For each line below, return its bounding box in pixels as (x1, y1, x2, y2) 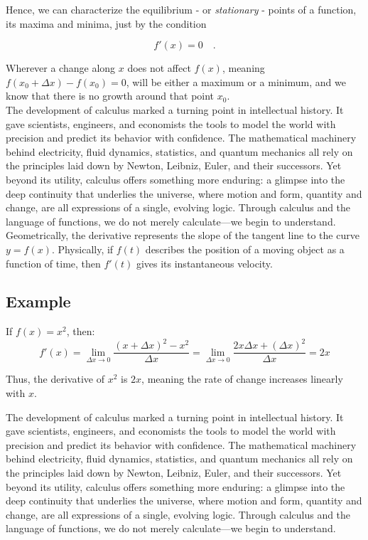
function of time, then (6, 255, 101, 270)
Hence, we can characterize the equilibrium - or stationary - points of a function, (6, 2, 357, 16)
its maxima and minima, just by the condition (6, 16, 207, 31)
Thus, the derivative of (6, 371, 104, 386)
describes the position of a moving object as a (145, 241, 345, 256)
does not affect (127, 60, 191, 75)
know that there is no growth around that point (6, 88, 215, 103)
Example (6, 290, 71, 312)
